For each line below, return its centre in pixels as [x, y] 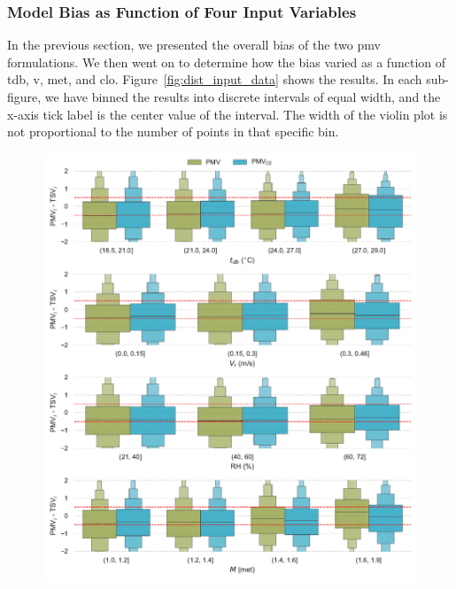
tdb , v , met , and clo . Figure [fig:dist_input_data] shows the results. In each [215, 79]
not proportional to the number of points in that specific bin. [173, 132]
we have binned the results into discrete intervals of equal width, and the [243, 97]
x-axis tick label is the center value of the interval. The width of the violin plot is [228, 114]
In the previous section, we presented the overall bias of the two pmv [194, 45]
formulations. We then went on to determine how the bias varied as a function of [227, 62]
